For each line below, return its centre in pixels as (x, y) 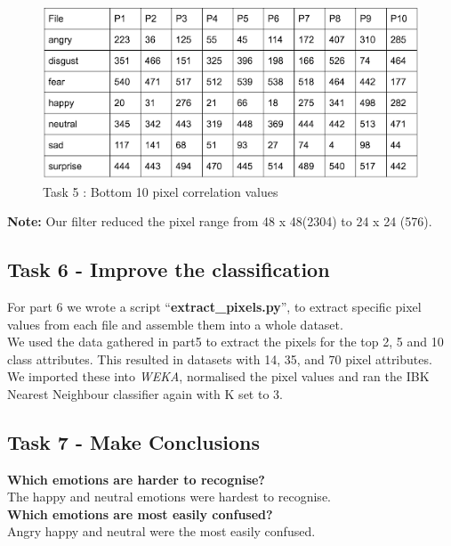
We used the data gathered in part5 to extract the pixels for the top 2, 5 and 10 (225, 342)
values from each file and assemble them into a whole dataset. (175, 324)
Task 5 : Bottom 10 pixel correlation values (161, 191)
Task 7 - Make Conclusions (133, 441)
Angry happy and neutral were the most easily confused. (161, 531)
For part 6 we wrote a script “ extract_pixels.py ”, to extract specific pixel (214, 306)
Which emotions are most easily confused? (140, 513)
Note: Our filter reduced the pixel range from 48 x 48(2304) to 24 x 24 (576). (220, 221)
